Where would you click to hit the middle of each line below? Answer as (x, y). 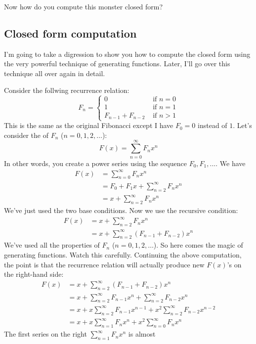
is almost (142, 334)
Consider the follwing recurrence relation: (67, 90)
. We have (231, 163)
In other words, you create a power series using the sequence (95, 163)
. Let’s (242, 125)
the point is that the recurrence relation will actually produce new (104, 264)
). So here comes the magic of (198, 245)
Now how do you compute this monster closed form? (84, 6)
